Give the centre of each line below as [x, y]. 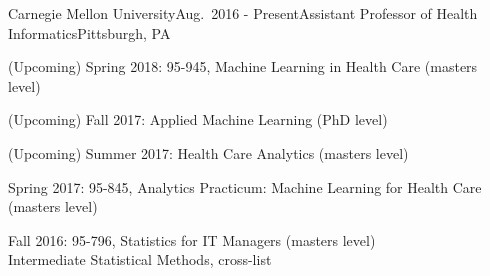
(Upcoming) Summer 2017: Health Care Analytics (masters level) [208, 152]
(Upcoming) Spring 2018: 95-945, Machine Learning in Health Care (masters [243, 66]
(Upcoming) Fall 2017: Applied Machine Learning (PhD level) [198, 119]
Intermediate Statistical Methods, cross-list [140, 259]
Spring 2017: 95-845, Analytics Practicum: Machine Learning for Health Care [245, 186]
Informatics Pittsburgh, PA [89, 32]
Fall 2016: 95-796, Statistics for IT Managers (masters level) [192, 239]
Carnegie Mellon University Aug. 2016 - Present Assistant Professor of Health [243, 13]
